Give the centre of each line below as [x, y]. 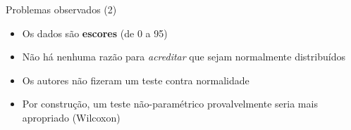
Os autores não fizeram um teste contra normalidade [136, 80]
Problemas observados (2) [61, 9]
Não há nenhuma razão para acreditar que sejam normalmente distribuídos [184, 57]
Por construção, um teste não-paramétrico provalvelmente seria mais [170, 104]
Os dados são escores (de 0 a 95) [95, 33]
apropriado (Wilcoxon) [71, 117]
